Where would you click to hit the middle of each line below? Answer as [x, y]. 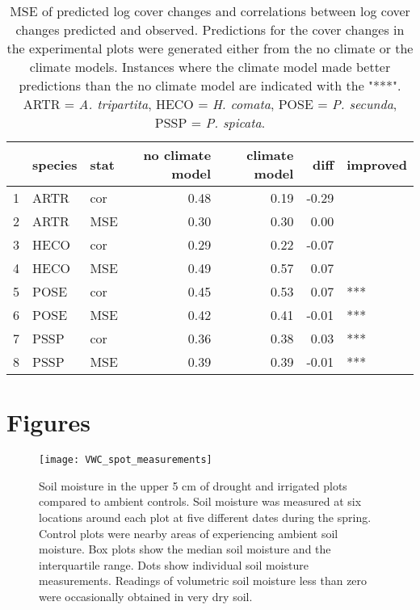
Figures [48, 422]
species [55, 164]
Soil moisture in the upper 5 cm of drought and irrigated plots [193, 485]
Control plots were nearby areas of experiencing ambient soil [189, 533]
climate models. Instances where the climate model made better [210, 67]
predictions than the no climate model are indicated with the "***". [210, 85]
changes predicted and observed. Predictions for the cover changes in [210, 29]
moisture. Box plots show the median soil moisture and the [185, 549]
